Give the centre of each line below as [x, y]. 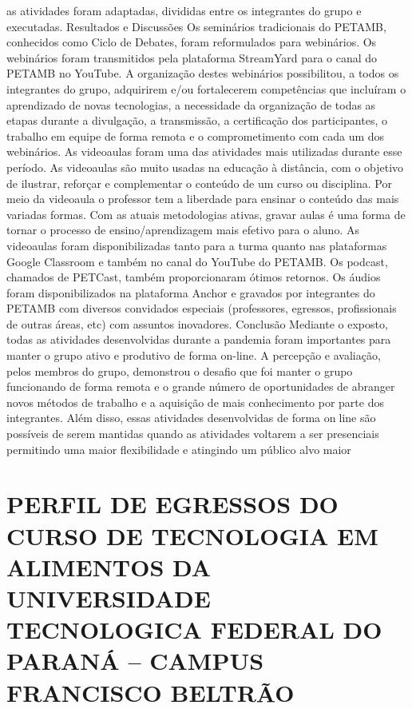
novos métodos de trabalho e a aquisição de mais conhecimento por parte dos [195, 402]
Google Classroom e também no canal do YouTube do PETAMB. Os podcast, [197, 261]
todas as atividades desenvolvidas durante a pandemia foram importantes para [199, 339]
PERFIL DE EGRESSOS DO [172, 504]
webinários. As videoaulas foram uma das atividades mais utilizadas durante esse [204, 151]
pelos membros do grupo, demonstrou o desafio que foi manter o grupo [180, 370]
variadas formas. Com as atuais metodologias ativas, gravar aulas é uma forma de [206, 214]
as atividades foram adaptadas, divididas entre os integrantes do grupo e [184, 10]
